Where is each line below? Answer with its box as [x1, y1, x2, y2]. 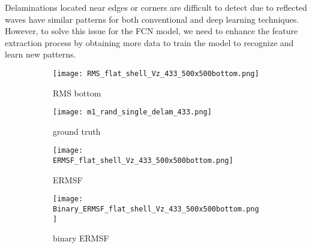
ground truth [53, 125, 101, 137]
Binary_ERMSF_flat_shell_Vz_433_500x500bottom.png [53, 205, 259, 214]
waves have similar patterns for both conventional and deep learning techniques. [5, 13, 299, 25]
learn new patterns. [5, 48, 76, 61]
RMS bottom [53, 86, 101, 99]
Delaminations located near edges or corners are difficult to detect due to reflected [5, 1, 307, 13]
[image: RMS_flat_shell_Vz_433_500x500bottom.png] [53, 69, 259, 78]
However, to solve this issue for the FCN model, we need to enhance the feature [5, 25, 298, 37]
